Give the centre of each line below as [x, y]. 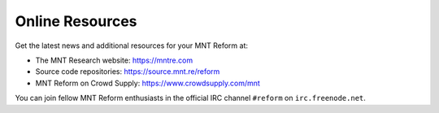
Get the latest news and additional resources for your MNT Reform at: [131, 46]
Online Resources [76, 21]
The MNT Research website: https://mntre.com [114, 60]
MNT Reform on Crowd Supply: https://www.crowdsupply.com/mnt [148, 83]
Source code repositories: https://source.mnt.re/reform [128, 72]
